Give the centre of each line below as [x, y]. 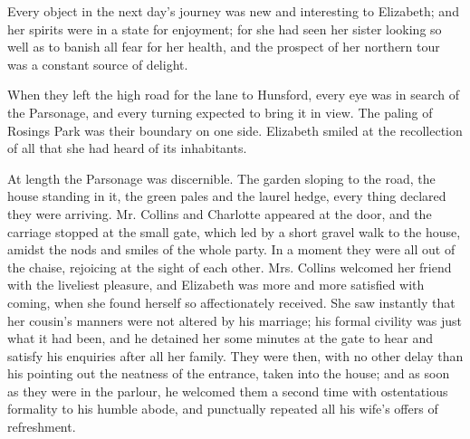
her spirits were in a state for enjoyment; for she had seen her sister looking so [225, 29]
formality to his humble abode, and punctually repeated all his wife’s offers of [223, 409]
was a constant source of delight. [98, 64]
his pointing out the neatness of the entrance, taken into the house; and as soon [229, 373]
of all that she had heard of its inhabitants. [127, 148]
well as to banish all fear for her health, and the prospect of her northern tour [224, 47]
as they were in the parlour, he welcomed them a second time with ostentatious [228, 391]
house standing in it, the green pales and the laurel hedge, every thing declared [227, 196]
